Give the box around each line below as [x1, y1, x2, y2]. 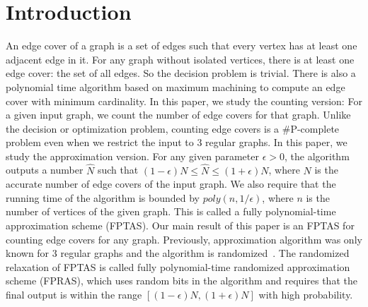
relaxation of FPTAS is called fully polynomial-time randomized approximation [6, 259, 350, 274]
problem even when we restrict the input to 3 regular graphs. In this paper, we [6, 135, 347, 150]
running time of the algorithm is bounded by [6, 190, 200, 205]
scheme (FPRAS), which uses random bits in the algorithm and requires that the [6, 273, 357, 288]
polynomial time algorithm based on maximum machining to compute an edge [6, 79, 345, 94]
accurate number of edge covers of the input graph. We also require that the [6, 176, 336, 191]
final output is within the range [6, 287, 142, 302]
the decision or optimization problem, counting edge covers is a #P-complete [6, 121, 340, 136]
